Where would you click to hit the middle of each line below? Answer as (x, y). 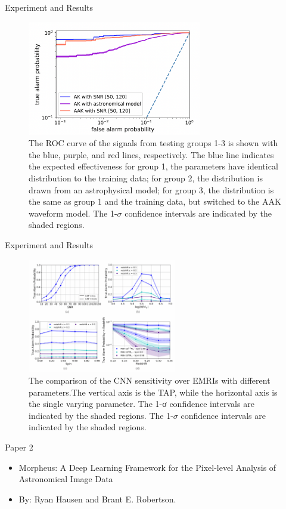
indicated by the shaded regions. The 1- (101, 415)
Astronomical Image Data (66, 479)
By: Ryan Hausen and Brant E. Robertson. (97, 499)
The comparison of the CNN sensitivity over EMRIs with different (150, 380)
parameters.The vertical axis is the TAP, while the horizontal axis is (153, 392)
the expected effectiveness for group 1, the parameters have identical (153, 166)
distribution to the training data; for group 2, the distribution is (146, 178)
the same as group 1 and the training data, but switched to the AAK (155, 201)
